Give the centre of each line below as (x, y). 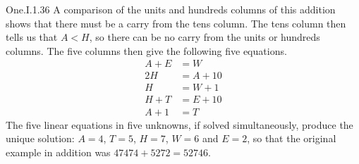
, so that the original (292, 138)
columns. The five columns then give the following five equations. (146, 50)
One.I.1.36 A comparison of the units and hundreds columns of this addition (171, 9)
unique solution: (40, 138)
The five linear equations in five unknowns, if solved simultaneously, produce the (179, 124)
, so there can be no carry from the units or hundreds (205, 37)
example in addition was (58, 152)
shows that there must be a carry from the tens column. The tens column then (176, 23)
